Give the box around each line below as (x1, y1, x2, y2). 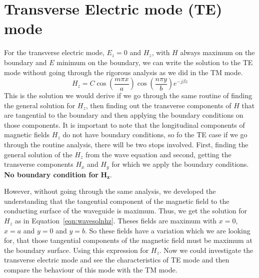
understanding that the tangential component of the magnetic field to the (4, 195, 229, 206)
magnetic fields (4, 129, 50, 140)
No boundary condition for (4, 169, 98, 179)
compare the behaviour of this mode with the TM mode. (4, 264, 177, 275)
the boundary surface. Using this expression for (4, 244, 149, 255)
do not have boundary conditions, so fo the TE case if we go (62, 129, 247, 140)
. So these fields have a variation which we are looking (84, 225, 250, 235)
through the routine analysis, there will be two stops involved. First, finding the (4, 139, 248, 150)
